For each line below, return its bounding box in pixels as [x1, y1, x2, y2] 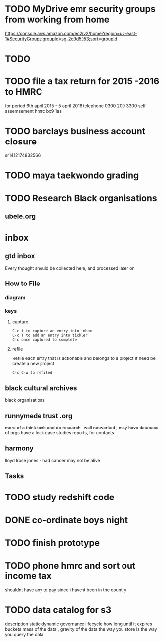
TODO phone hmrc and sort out [5, 560, 136, 571]
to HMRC [5, 86, 42, 98]
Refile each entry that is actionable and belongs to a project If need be [12, 356, 156, 361]
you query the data [5, 631, 44, 637]
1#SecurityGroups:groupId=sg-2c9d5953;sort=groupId [5, 36, 118, 42]
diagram [5, 294, 26, 301]
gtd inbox [5, 252, 35, 260]
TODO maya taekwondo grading [5, 170, 139, 181]
